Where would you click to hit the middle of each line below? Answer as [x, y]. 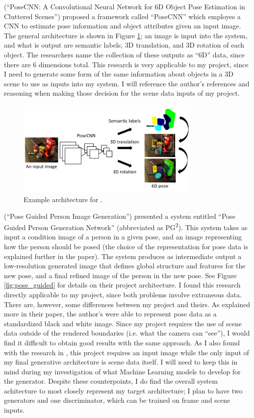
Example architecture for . [63, 199]
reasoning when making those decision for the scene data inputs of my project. [122, 93]
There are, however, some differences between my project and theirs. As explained [127, 304]
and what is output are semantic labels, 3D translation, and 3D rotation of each [124, 45]
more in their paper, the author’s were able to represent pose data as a [110, 314]
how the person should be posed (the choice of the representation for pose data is [126, 246]
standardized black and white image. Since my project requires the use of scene [123, 323]
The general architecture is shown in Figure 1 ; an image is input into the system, [126, 35]
